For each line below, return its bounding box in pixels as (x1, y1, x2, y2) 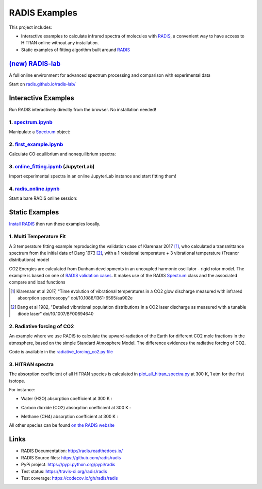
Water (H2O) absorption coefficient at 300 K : (21, 396, 113, 402)
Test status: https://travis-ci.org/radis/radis (21, 468, 107, 474)
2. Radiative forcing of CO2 (9, 323, 74, 330)
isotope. (9, 378, 25, 384)
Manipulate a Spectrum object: (9, 129, 70, 135)
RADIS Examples (9, 7, 78, 18)
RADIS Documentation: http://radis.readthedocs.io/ (21, 448, 123, 454)
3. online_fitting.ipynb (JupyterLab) (9, 163, 95, 170)
